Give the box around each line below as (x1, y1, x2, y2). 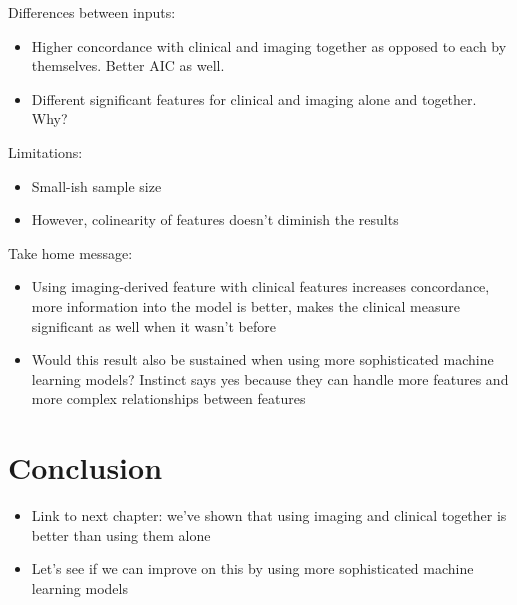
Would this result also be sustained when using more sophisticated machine (31, 349, 494, 370)
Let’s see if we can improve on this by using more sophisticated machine (31, 558, 474, 579)
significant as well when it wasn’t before (31, 315, 276, 336)
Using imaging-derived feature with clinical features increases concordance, (31, 276, 490, 297)
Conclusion (8, 447, 163, 488)
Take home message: (8, 242, 133, 263)
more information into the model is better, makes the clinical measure (31, 295, 460, 316)
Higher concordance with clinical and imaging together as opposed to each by (31, 35, 507, 56)
